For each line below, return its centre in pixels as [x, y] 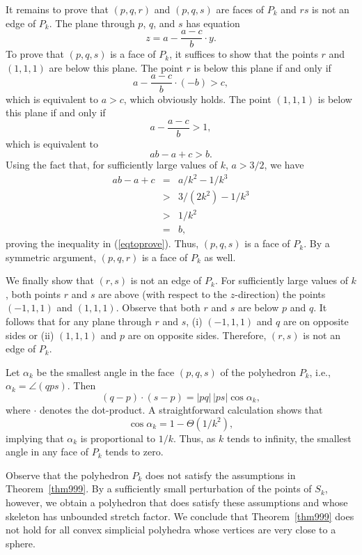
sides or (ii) [30, 335]
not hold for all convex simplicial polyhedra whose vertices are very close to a [171, 530]
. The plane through [92, 23]
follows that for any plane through [79, 321]
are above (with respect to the [163, 294]
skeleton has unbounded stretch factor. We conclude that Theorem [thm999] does [180, 516]
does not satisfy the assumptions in [220, 475]
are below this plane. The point [116, 67]
